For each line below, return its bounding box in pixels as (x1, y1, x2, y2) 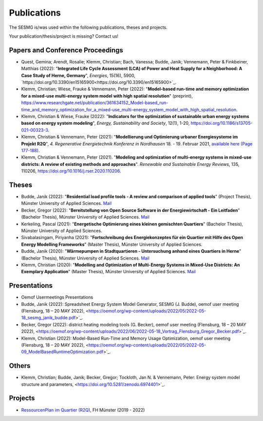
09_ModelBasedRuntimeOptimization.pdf (21, 349, 104, 355)
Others (9, 361, 31, 370)
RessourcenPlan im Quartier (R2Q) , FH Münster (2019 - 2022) (21, 407, 145, 413)
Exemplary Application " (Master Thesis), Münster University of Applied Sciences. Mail (21, 269, 196, 275)
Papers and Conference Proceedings (9, 46, 124, 54)
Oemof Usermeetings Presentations (21, 294, 94, 300)
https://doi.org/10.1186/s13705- (190, 120, 253, 126)
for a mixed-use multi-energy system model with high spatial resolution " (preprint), (21, 93, 193, 99)
